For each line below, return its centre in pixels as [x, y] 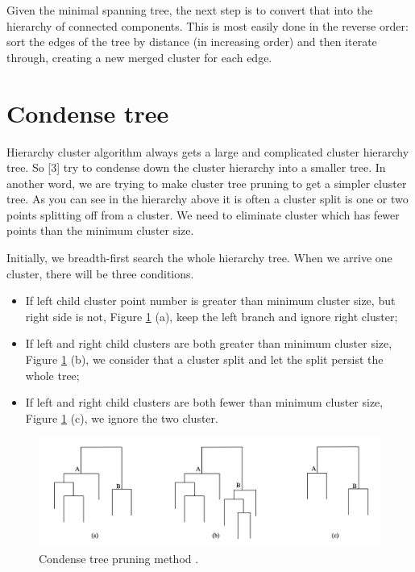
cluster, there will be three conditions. [100, 273]
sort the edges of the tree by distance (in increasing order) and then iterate [192, 42]
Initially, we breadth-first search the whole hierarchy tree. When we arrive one [199, 258]
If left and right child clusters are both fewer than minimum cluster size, [204, 402]
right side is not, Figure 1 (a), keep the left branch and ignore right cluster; [212, 316]
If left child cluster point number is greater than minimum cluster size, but [210, 301]
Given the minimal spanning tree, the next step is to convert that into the [190, 10]
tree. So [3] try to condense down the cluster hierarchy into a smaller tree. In [196, 167]
